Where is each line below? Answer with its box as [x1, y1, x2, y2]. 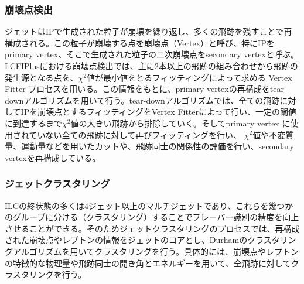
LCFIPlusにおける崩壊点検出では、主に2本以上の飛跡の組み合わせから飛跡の [5, 60, 298, 71]
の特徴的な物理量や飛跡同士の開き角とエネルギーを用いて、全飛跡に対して [5, 256, 291, 269]
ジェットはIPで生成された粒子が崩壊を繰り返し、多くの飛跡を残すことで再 [5, 25, 292, 37]
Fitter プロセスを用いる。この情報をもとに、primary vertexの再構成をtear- [5, 83, 287, 95]
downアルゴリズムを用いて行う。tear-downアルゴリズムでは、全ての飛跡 [5, 94, 280, 106]
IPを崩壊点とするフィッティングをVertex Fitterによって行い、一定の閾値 [21, 105, 296, 118]
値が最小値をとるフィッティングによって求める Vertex [87, 71, 292, 83]
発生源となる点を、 [5, 71, 78, 83]
